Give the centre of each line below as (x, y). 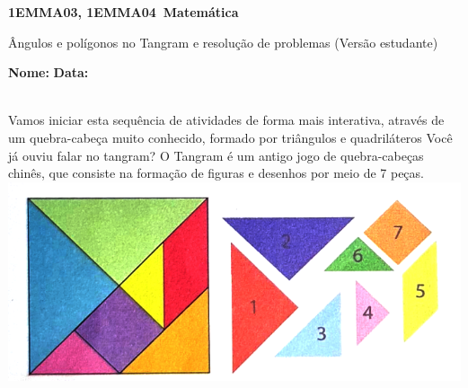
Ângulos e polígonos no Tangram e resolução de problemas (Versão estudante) (223, 42)
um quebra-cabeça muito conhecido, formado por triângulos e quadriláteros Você (230, 137)
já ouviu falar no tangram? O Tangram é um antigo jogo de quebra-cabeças (216, 155)
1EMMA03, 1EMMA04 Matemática (124, 12)
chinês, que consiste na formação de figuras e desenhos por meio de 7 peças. (216, 173)
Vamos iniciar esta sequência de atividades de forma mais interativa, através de (226, 120)
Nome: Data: (49, 72)
